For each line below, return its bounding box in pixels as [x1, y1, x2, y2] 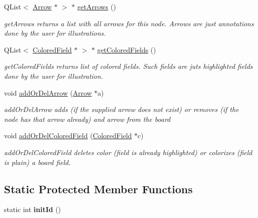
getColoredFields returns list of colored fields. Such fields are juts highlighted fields [4, 61, 253, 71]
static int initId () [4, 204, 61, 215]
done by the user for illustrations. [4, 28, 106, 38]
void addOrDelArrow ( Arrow [4, 87, 92, 98]
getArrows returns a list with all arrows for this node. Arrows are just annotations [4, 18, 254, 28]
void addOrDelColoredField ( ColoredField [4, 130, 132, 141]
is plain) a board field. [4, 157, 71, 167]
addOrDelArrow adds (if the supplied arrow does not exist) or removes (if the [4, 104, 239, 114]
